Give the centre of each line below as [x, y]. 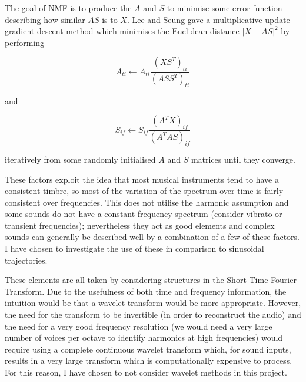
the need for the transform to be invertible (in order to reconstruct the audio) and [153, 315]
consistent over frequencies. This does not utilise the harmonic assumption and [147, 202]
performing [24, 42]
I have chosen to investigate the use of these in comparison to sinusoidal [134, 248]
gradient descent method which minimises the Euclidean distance [122, 31]
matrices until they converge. [243, 159]
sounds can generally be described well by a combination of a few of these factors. [152, 237]
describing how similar [45, 19]
